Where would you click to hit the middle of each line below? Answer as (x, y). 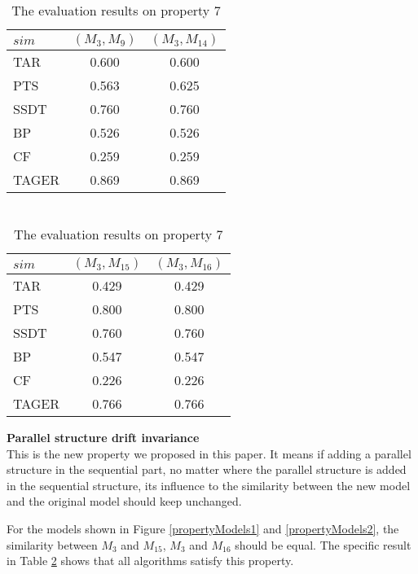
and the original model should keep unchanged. (124, 501)
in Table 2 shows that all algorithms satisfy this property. (150, 561)
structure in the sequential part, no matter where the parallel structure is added (207, 469)
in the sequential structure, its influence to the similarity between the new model (209, 485)
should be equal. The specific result (323, 544)
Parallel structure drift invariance (103, 437)
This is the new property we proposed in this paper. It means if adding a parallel (209, 453)
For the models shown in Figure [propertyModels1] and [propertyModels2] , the (203, 528)
